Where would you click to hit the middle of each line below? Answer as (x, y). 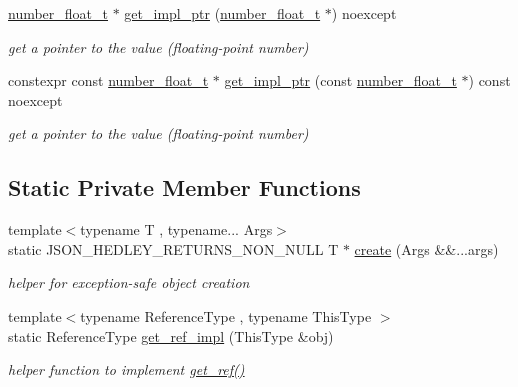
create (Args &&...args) (426, 248)
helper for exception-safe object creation (129, 282)
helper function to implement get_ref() (126, 369)
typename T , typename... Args (176, 229)
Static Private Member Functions (184, 187)
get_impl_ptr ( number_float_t (222, 13)
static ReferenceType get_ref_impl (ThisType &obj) (171, 335)
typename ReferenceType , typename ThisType (226, 315)
